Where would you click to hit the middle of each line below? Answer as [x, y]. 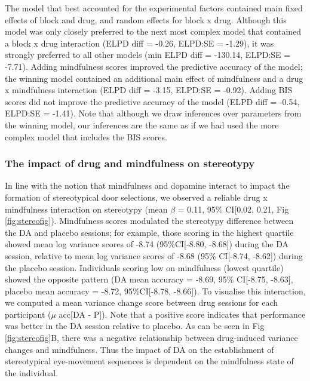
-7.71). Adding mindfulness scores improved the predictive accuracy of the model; [154, 66]
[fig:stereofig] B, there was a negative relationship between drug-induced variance [151, 338]
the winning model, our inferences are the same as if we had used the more [142, 125]
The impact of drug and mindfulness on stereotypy [130, 163]
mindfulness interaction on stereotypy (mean [86, 209]
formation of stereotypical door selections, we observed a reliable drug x [136, 197]
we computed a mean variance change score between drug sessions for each [142, 302]
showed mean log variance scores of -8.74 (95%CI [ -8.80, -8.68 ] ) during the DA [147, 244]
